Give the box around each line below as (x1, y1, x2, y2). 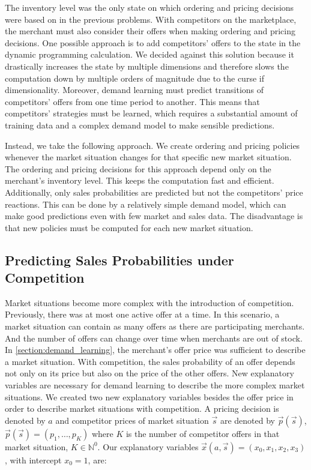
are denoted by (220, 414, 275, 426)
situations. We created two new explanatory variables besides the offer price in (5, 390, 294, 403)
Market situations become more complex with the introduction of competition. (5, 296, 294, 309)
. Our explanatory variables (97, 440, 199, 453)
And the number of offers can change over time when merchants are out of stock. (5, 331, 303, 344)
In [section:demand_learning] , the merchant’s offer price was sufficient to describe (5, 343, 306, 356)
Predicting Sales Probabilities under (5, 250, 234, 269)
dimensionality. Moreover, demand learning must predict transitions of (5, 83, 264, 96)
